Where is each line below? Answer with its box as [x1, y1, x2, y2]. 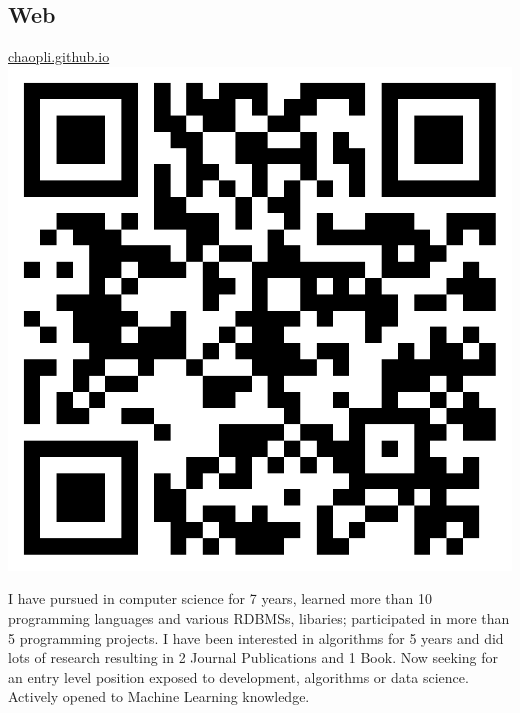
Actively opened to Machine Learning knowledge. [8, 686, 310, 707]
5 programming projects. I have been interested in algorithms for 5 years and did [8, 627, 504, 648]
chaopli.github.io [8, 46, 110, 67]
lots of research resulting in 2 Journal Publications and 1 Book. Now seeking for [8, 647, 499, 668]
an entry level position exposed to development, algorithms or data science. [8, 666, 469, 687]
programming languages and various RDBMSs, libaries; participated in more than [8, 607, 510, 628]
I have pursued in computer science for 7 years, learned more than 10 [8, 588, 432, 609]
